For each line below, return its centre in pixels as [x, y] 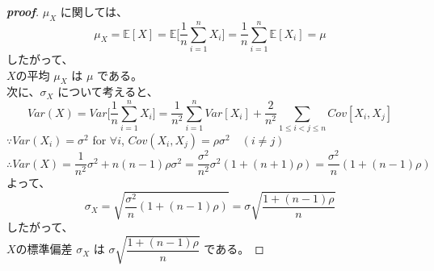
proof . [23, 11]
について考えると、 [108, 92]
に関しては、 [94, 11]
